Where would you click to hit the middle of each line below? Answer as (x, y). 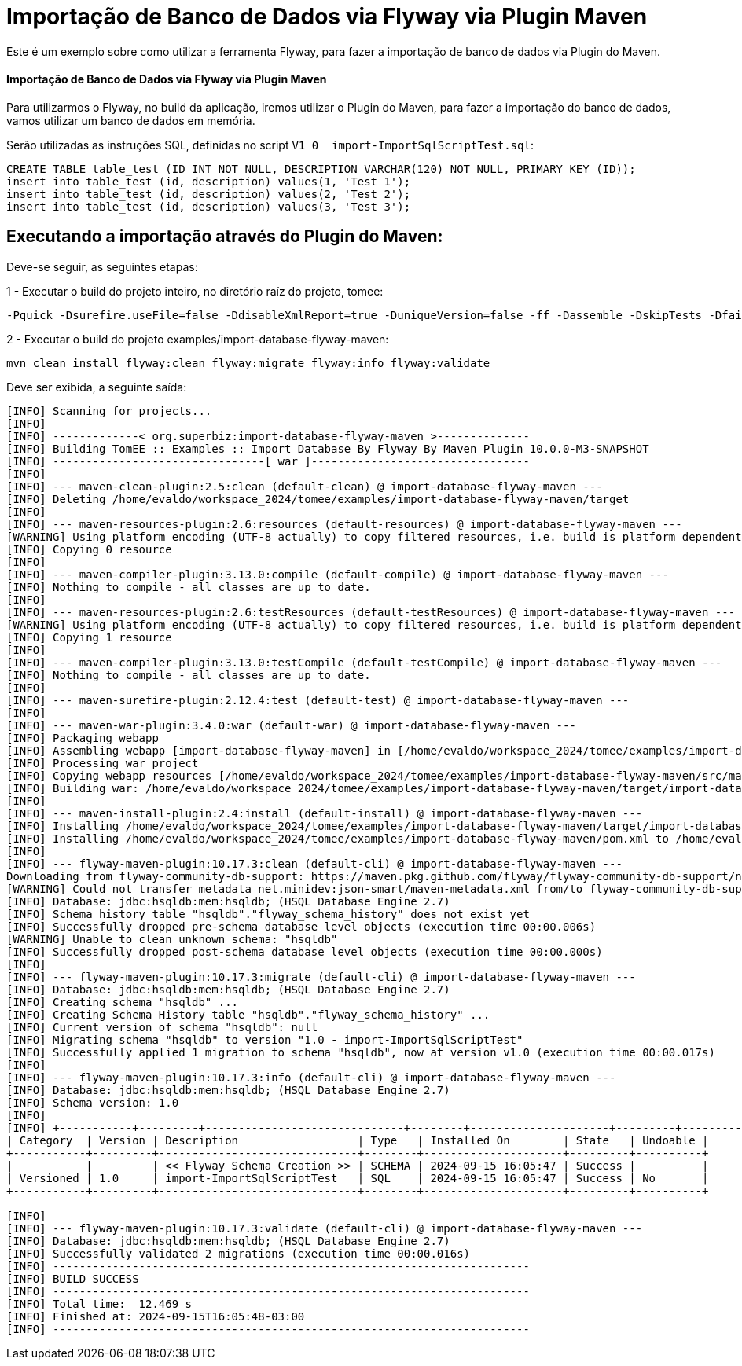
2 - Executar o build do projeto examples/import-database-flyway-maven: (198, 339)
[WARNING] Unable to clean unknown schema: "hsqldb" (172, 939)
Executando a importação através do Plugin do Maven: (225, 237)
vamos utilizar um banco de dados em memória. (131, 120)
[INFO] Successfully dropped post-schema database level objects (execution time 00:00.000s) (305, 951)
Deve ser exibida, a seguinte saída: (97, 387)
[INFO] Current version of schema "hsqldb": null (162, 1027)
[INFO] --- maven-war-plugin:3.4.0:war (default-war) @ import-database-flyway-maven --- (291, 725)
